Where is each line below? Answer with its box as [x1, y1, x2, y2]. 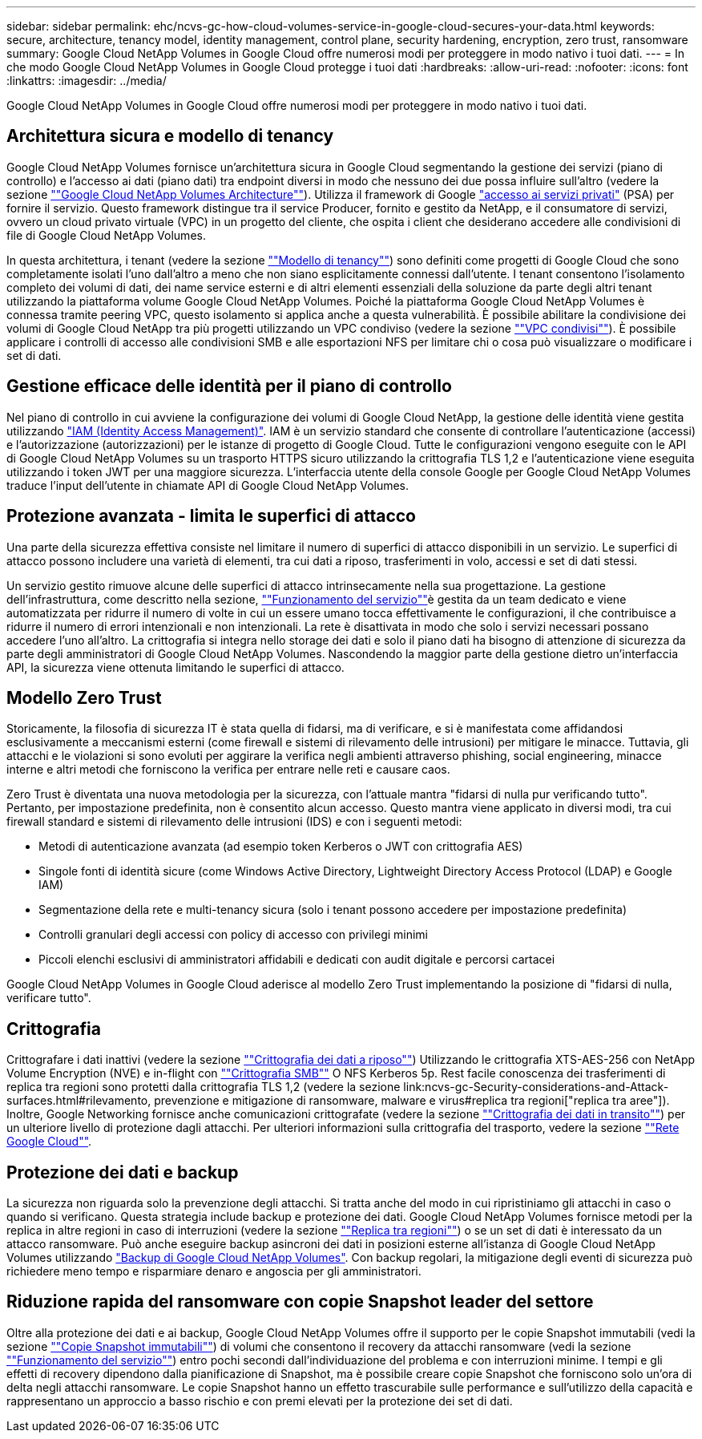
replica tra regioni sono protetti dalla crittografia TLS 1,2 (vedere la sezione [6, 1080, 401, 1094]
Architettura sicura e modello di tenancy [6, 126, 334, 147]
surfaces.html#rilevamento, [6, 1093, 151, 1108]
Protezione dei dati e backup [6, 1162, 239, 1182]
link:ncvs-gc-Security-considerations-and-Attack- [403, 1080, 669, 1094]
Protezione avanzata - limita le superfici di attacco [6, 506, 417, 527]
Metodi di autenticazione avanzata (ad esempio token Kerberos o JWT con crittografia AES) [38, 839, 523, 854]
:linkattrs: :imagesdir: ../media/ [6, 74, 167, 87]
